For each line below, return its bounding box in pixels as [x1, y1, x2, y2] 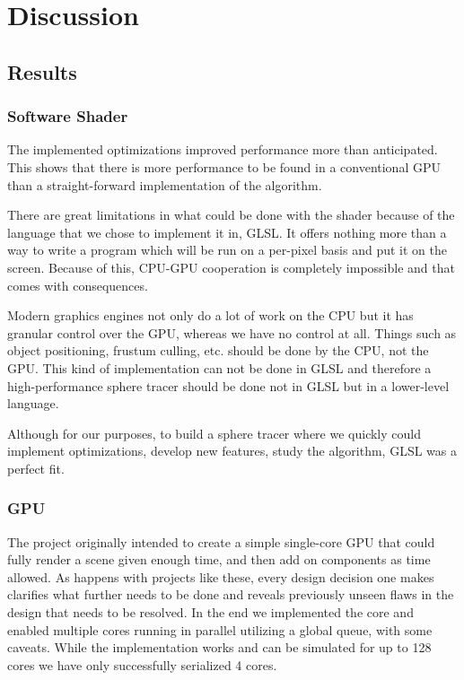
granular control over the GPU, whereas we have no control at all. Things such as [7, 323, 457, 342]
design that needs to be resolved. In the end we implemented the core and [7, 603, 414, 622]
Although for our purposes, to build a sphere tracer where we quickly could [7, 423, 421, 442]
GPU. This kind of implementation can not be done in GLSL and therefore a [7, 358, 432, 377]
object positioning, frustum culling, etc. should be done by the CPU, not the [7, 341, 429, 360]
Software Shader [7, 105, 128, 127]
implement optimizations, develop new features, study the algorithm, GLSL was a [7, 441, 457, 460]
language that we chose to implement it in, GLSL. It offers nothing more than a [7, 222, 447, 241]
